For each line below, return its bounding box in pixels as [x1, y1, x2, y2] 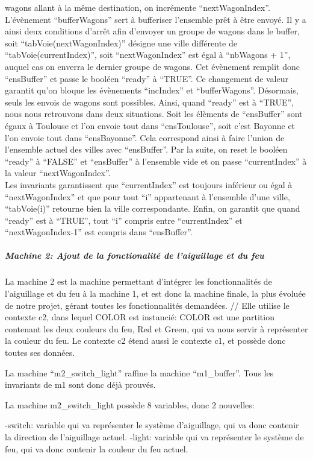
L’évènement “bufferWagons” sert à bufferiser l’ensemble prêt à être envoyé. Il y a [5, 13, 306, 25]
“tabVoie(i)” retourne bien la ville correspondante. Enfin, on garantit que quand [5, 202, 300, 215]
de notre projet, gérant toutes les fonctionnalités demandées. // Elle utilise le [5, 299, 290, 311]
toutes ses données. [5, 346, 75, 358]
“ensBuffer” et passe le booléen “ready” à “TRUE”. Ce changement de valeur [5, 72, 289, 84]
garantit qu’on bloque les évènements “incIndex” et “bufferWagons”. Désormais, [5, 84, 299, 97]
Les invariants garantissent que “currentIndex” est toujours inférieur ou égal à [5, 178, 293, 191]
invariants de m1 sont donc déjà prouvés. [5, 378, 156, 391]
